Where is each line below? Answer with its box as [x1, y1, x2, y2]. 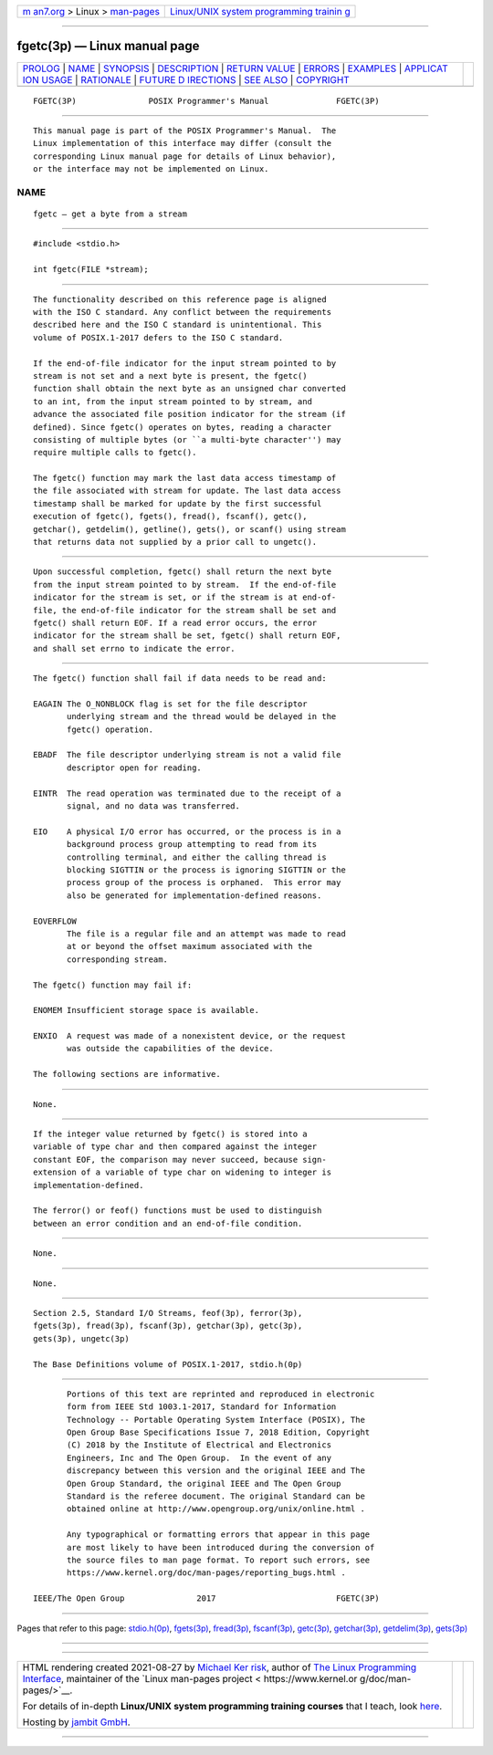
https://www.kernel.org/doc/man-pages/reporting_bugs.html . [67, 1568, 346, 1578]
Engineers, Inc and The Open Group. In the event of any [67, 1452, 332, 1463]
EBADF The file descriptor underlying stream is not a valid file [33, 749, 341, 760]
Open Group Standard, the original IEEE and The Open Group [67, 1478, 341, 1489]
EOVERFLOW [33, 915, 77, 926]
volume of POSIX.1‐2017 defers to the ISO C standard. [33, 332, 284, 342]
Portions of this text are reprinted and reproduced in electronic [67, 1388, 375, 1399]
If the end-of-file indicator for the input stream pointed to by [33, 358, 337, 369]
